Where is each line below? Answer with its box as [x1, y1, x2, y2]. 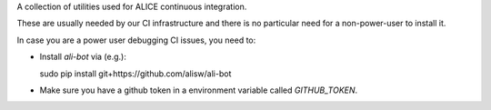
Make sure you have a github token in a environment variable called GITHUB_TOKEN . [39, 85, 358, 95]
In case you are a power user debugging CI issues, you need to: [16, 35, 256, 45]
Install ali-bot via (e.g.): [39, 51, 126, 63]
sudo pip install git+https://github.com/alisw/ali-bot [39, 68, 232, 79]
